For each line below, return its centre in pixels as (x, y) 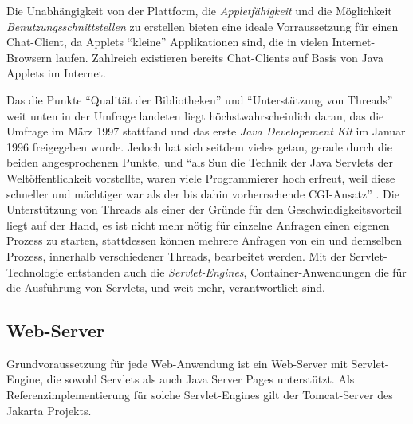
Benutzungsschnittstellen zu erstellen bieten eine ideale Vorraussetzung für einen (203, 26)
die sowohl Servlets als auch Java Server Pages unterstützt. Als (201, 379)
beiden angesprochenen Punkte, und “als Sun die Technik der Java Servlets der (200, 162)
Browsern (29, 57)
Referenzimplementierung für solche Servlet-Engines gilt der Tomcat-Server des (200, 395)
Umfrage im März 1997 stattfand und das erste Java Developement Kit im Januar (206, 131)
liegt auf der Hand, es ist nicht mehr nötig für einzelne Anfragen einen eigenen (198, 224)
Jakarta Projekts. (49, 410)
